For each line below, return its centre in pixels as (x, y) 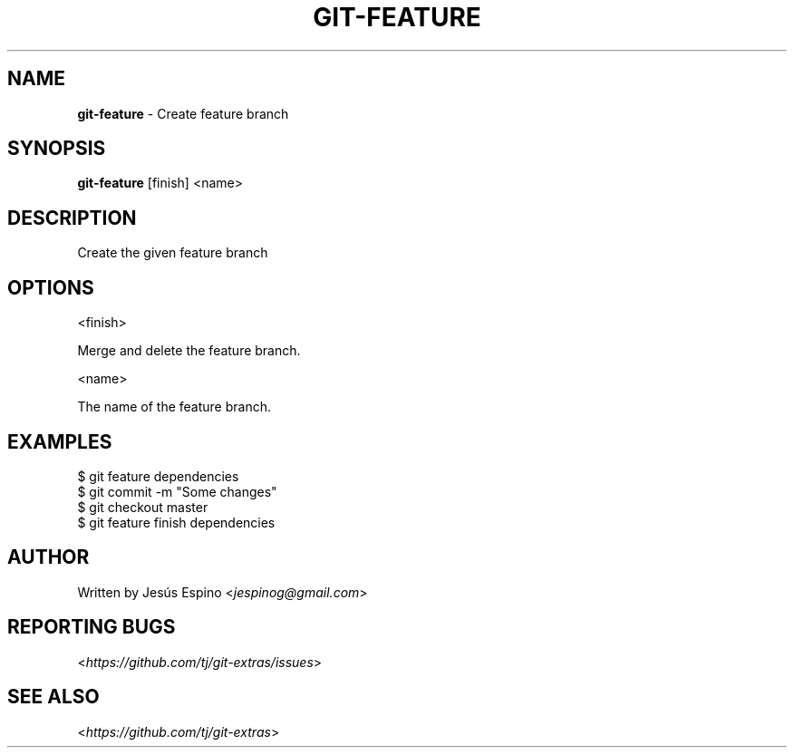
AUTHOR (48, 557)
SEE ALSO (53, 697)
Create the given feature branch (173, 253)
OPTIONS (51, 287)
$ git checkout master (143, 507)
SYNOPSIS (57, 149)
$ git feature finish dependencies (176, 522)
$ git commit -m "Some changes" (177, 491)
